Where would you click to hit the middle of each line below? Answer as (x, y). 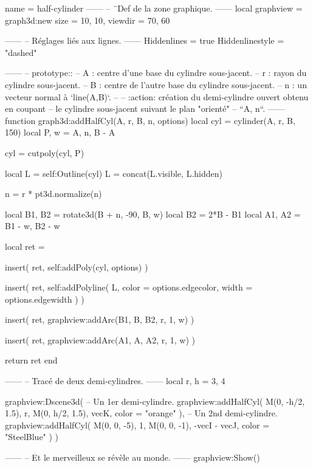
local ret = (25, 246)
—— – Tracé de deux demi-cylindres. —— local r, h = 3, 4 (115, 381)
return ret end (31, 360)
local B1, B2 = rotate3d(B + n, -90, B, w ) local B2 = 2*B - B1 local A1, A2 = (153, 214)
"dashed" (21, 52)
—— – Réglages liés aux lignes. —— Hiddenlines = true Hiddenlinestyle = (145, 40)
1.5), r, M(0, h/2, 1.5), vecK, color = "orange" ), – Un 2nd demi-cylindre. (141, 413)
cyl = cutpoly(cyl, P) (45, 152)
